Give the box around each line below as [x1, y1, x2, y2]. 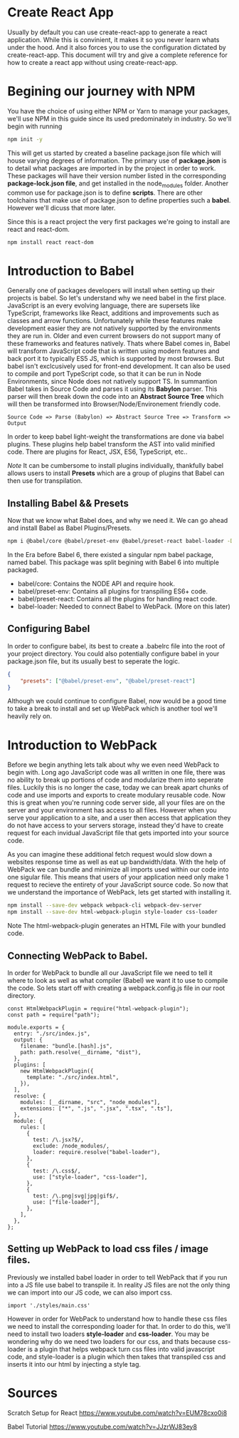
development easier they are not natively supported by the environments [7, 324, 221, 332]
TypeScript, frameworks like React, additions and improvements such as [7, 309, 219, 317]
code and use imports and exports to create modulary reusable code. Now [7, 791, 226, 800]
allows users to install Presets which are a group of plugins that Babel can [7, 469, 225, 478]
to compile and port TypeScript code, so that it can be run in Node [7, 369, 202, 378]
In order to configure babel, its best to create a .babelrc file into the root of [7, 641, 225, 650]
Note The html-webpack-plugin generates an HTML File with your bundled [7, 922, 226, 930]
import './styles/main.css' [7, 1302, 91, 1309]
